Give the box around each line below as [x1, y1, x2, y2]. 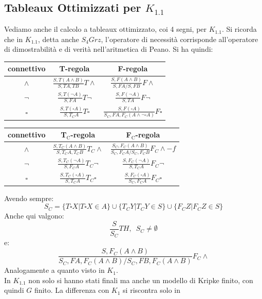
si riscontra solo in [123, 285, 180, 295]
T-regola [59, 63, 90, 74]
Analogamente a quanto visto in [4, 265, 105, 275]
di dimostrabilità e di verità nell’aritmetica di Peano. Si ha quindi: [4, 44, 213, 54]
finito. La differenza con [34, 285, 109, 295]
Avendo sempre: [4, 192, 54, 203]
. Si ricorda [221, 24, 257, 34]
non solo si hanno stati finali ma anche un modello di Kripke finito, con [28, 274, 253, 285]
